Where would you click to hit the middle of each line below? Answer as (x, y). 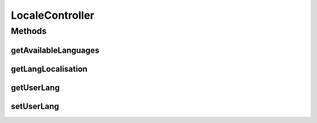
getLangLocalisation (49, 69)
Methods (29, 31)
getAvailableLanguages (55, 50)
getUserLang (35, 88)
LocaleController (53, 15)
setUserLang (35, 106)
